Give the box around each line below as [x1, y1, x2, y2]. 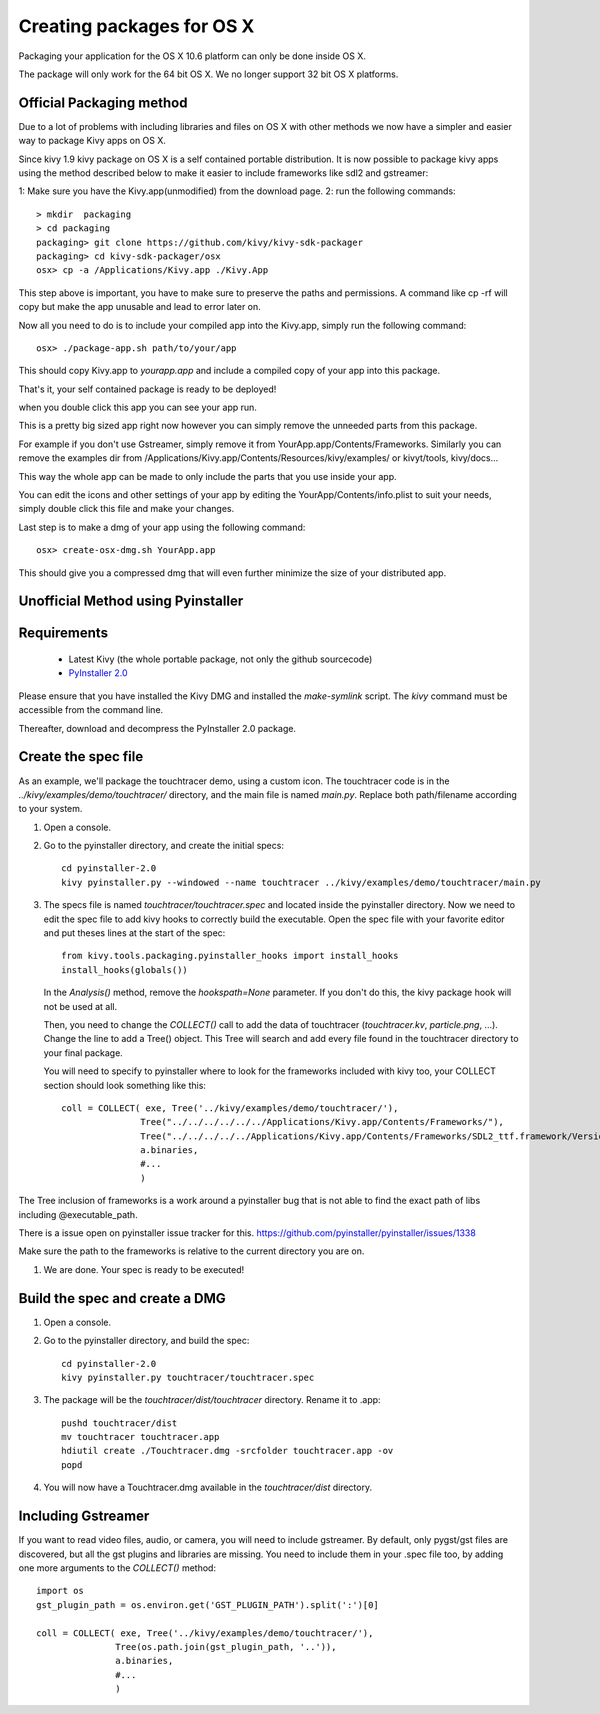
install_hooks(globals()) [61, 964, 189, 975]
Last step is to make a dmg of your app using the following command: [18, 521, 306, 533]
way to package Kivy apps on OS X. [18, 135, 167, 147]
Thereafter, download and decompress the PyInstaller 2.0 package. [18, 722, 297, 734]
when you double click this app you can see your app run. [18, 401, 257, 414]
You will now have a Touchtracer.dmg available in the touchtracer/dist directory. [43, 1481, 373, 1494]
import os [36, 1585, 84, 1597]
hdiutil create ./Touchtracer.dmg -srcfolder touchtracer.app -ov [61, 1445, 394, 1457]
